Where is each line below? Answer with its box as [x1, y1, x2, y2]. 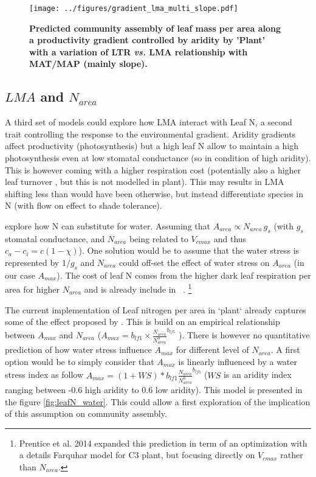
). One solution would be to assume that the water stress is [78, 244, 300, 257]
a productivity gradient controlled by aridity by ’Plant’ [29, 33, 266, 46]
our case [5, 268, 35, 281]
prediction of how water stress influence [5, 343, 152, 356]
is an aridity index [223, 368, 292, 381]
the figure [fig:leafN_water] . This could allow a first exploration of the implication [5, 395, 311, 408]
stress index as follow [5, 368, 84, 381]
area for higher [5, 283, 60, 296]
